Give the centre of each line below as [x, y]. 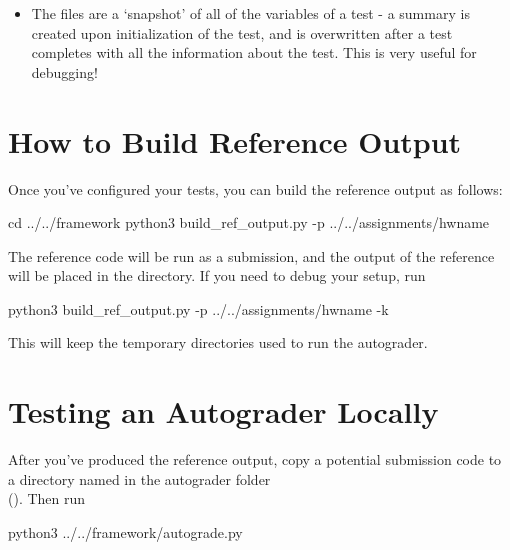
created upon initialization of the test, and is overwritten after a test [242, 32]
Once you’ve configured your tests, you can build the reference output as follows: [255, 188]
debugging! [64, 71]
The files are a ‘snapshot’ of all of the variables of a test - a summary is [250, 13]
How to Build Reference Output [235, 140]
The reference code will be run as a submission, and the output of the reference [251, 255]
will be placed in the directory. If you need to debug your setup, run [217, 275]
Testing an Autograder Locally [223, 411]
